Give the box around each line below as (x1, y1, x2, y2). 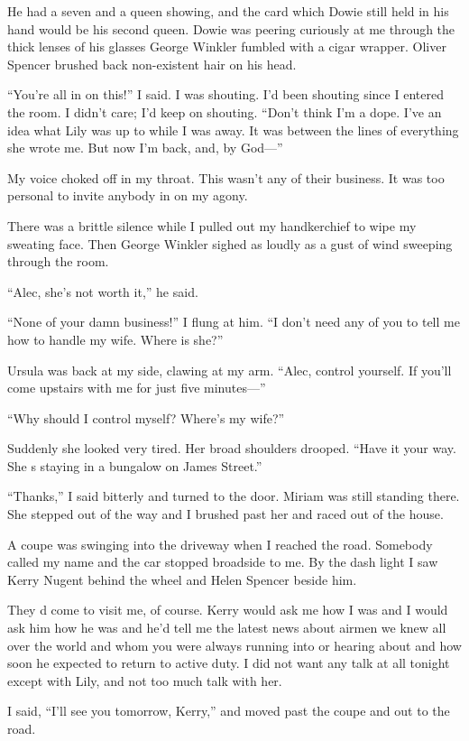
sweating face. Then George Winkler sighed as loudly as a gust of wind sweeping (7, 234, 453, 253)
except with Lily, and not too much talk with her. (7, 671, 282, 690)
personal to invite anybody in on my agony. (7, 186, 248, 205)
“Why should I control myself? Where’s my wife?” (7, 408, 285, 427)
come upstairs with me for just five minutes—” (7, 378, 266, 397)
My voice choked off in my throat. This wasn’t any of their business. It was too (7, 168, 445, 187)
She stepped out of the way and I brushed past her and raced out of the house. (7, 505, 444, 523)
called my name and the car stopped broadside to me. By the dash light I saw (7, 552, 438, 571)
